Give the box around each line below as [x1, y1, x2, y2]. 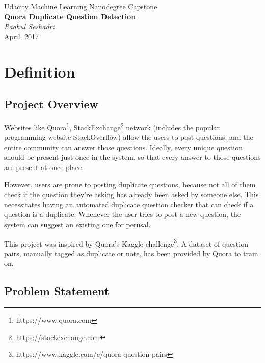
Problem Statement [4, 283, 110, 299]
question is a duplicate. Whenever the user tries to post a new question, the [4, 209, 241, 220]
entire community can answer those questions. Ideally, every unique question [4, 141, 243, 152]
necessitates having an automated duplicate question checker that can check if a [4, 199, 254, 209]
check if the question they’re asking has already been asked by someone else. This [4, 189, 259, 200]
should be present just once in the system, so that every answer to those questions [4, 152, 261, 162]
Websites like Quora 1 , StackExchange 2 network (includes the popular [4, 120, 220, 132]
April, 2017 [4, 31, 39, 41]
